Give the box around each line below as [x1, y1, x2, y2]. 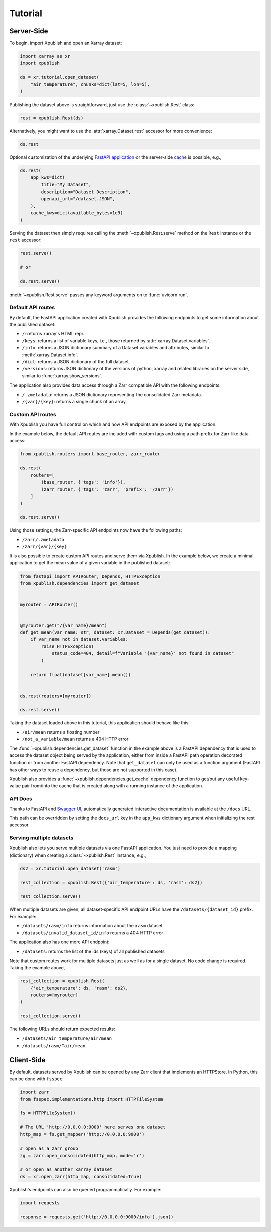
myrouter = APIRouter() [20, 601, 79, 607]
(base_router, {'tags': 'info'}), [41, 479, 126, 485]
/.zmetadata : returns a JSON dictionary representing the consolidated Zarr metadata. [22, 391, 203, 397]
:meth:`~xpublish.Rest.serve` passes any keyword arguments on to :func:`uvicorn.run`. [9, 292, 188, 298]
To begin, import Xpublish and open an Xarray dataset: [9, 40, 122, 46]
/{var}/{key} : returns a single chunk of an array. [22, 398, 127, 404]
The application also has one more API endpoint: [9, 939, 110, 945]
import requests [20, 1200, 60, 1206]
